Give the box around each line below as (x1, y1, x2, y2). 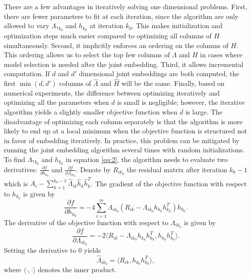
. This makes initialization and (132, 20, 222, 31)
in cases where (200, 49, 243, 60)
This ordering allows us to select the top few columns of (4, 49, 170, 60)
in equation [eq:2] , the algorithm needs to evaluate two (65, 154, 228, 164)
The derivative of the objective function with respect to (4, 217, 169, 228)
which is (4, 178, 28, 188)
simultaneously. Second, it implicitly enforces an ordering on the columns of (4, 40, 229, 50)
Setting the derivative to (4, 245, 76, 255)
